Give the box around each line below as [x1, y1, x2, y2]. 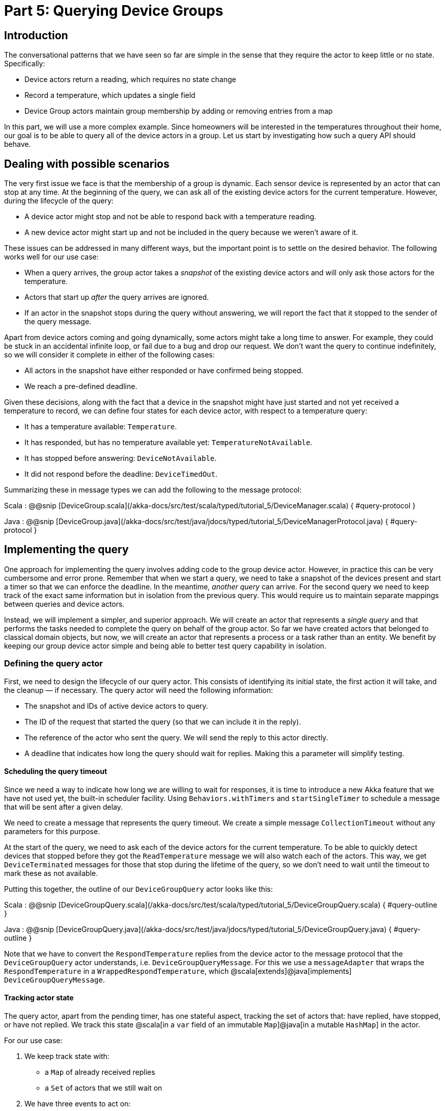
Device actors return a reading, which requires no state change [24, 75, 236, 84]
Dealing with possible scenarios [4, 157, 170, 170]
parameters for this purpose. [4, 826, 100, 836]
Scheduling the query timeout [4, 767, 107, 776]
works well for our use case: [4, 252, 99, 262]
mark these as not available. [4, 868, 98, 877]
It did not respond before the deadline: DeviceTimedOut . [24, 470, 218, 479]
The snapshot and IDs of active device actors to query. [24, 701, 208, 710]
